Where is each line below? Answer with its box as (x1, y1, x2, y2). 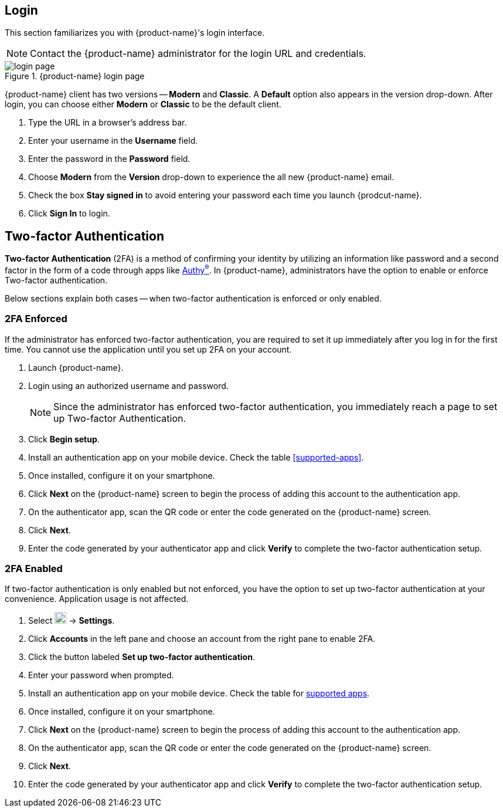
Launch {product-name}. (28, 362, 124, 373)
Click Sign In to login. (28, 208, 110, 219)
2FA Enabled (5, 563, 63, 575)
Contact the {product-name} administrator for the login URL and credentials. (30, 48, 366, 60)
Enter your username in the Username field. (28, 136, 198, 146)
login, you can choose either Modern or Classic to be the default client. (5, 99, 281, 110)
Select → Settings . (28, 615, 115, 626)
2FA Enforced (5, 313, 67, 325)
